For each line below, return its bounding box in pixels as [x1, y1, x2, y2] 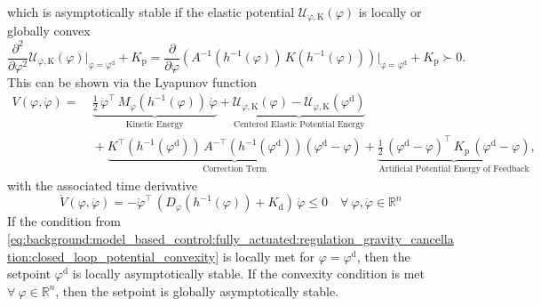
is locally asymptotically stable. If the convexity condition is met [72, 264, 425, 283]
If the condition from [7, 212, 122, 230]
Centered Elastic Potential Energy [234, 120, 365, 130]
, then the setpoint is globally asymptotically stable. [55, 281, 339, 300]
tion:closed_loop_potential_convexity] [7, 246, 219, 265]
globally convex [7, 21, 91, 40]
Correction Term [203, 165, 267, 174]
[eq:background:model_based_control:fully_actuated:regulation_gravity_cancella [7, 229, 454, 248]
